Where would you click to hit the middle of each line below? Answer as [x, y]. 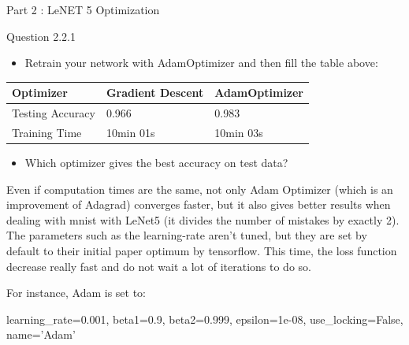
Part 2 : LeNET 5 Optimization [83, 9]
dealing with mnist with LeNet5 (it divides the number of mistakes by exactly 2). [203, 219]
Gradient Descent [155, 93]
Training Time [47, 132]
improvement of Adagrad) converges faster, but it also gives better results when [199, 204]
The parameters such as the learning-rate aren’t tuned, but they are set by [187, 235]
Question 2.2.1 [41, 36]
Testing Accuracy [54, 113]
